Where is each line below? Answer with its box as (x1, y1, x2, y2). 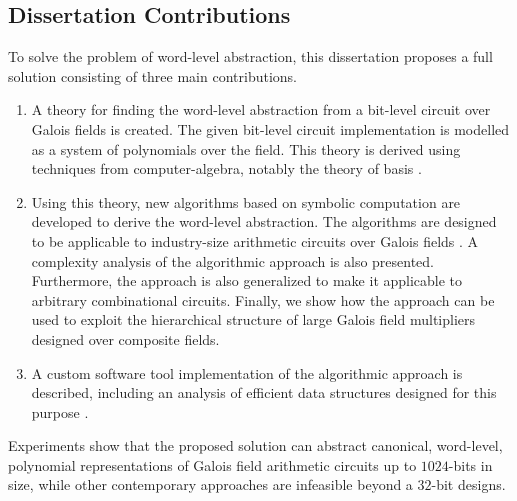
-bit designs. (431, 474, 506, 495)
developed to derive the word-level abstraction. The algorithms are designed (31, 211, 497, 232)
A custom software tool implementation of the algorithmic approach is (31, 362, 463, 383)
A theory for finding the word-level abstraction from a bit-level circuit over (31, 99, 491, 120)
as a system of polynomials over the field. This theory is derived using (31, 138, 461, 159)
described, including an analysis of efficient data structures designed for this (31, 382, 497, 403)
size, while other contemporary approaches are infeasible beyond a (8, 474, 413, 495)
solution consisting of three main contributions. (8, 65, 297, 86)
